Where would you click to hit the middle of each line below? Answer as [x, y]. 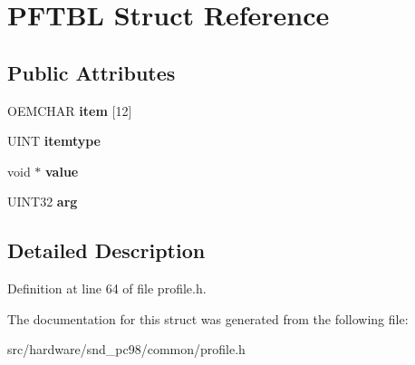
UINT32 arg [43, 202]
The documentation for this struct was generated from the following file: [208, 318]
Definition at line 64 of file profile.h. [107, 288]
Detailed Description [106, 250]
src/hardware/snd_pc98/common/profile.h [126, 349]
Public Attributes [92, 72]
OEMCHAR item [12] [70, 110]
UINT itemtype [54, 141]
